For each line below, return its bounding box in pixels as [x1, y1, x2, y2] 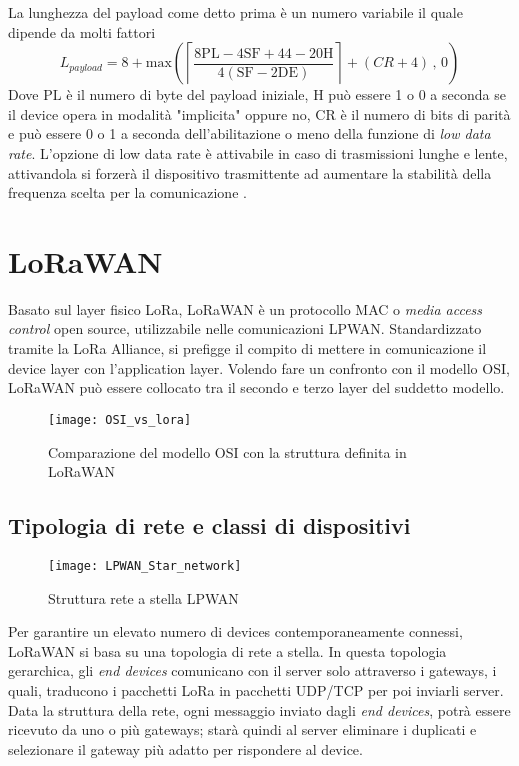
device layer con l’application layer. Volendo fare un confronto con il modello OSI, [8, 357, 510, 378]
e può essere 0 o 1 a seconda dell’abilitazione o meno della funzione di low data [8, 123, 491, 144]
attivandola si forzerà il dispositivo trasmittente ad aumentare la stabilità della [8, 162, 492, 183]
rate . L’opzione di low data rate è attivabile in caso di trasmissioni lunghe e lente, [8, 142, 508, 163]
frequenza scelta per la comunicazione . [8, 182, 247, 203]
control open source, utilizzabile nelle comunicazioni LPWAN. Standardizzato [8, 318, 482, 339]
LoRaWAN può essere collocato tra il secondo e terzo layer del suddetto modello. [8, 377, 505, 398]
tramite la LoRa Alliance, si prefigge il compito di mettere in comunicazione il [8, 338, 487, 359]
